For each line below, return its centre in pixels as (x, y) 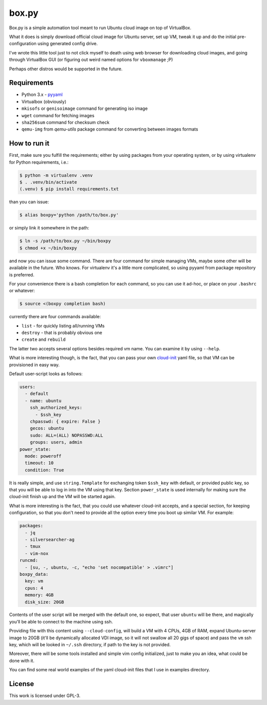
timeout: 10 (39, 463)
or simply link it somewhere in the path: (49, 228)
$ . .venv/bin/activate (48, 182)
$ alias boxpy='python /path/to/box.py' (69, 215)
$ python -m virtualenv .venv (56, 175)
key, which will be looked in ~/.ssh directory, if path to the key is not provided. (90, 645)
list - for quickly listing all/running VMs (63, 326)
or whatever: (22, 291)
